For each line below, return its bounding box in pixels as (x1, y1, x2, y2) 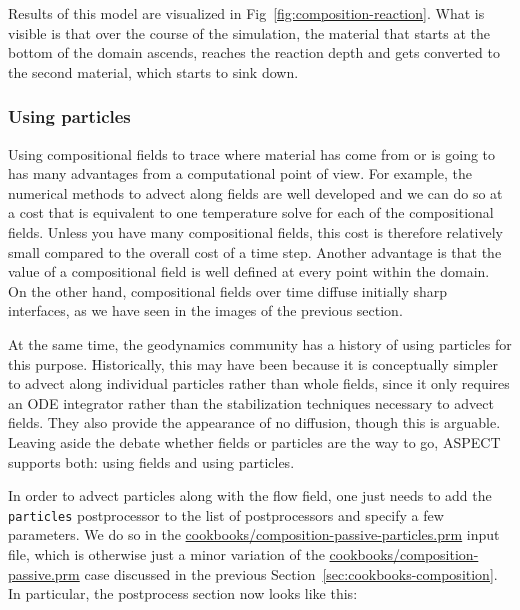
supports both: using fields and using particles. (8, 451, 295, 472)
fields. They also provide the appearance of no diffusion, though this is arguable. (8, 412, 501, 433)
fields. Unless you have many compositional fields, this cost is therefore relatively (8, 221, 503, 242)
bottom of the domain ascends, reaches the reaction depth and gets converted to (8, 42, 500, 63)
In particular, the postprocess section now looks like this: (8, 583, 358, 604)
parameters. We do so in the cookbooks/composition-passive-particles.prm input (8, 524, 500, 545)
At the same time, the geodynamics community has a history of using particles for (8, 333, 512, 354)
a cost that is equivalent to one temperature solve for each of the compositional (8, 202, 494, 223)
